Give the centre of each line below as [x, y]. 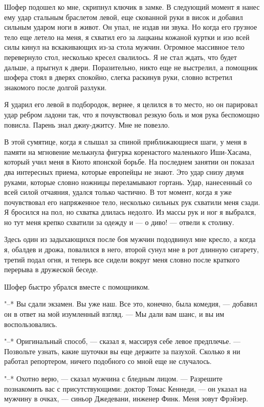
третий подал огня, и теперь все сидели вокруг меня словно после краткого [122, 259]
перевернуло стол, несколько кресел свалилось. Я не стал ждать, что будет [120, 57]
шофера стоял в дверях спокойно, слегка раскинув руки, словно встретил [118, 77]
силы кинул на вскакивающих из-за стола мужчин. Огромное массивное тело [124, 47]
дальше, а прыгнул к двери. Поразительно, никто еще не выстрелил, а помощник [131, 67]
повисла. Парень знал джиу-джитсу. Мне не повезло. [87, 124]
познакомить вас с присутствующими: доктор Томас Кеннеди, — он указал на [126, 388]
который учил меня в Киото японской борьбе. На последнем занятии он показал [129, 162]
